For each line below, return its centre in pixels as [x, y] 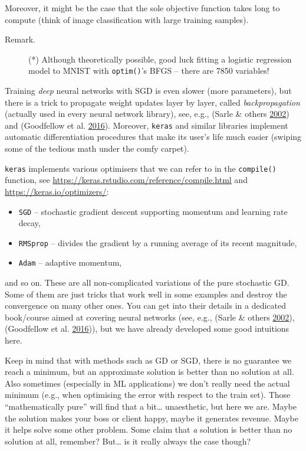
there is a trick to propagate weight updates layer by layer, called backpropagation [152, 102]
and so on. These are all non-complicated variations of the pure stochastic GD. [147, 282]
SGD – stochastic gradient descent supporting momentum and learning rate [153, 211]
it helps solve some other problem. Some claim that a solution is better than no [149, 429]
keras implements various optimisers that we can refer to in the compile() [141, 168]
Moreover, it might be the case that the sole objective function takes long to [142, 8]
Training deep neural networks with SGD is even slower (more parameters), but [148, 91]
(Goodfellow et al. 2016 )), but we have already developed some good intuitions [147, 329]
